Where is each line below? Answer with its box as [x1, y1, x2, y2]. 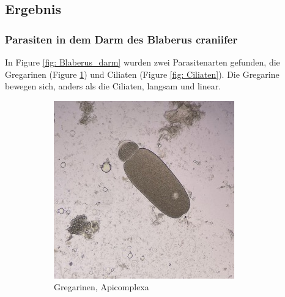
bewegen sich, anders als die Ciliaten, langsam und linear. [5, 80, 221, 92]
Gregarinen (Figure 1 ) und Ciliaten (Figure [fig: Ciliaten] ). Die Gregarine [5, 67, 279, 80]
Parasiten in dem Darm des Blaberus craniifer [5, 31, 238, 47]
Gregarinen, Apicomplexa [54, 280, 149, 293]
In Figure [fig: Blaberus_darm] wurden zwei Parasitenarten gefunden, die [5, 56, 280, 68]
